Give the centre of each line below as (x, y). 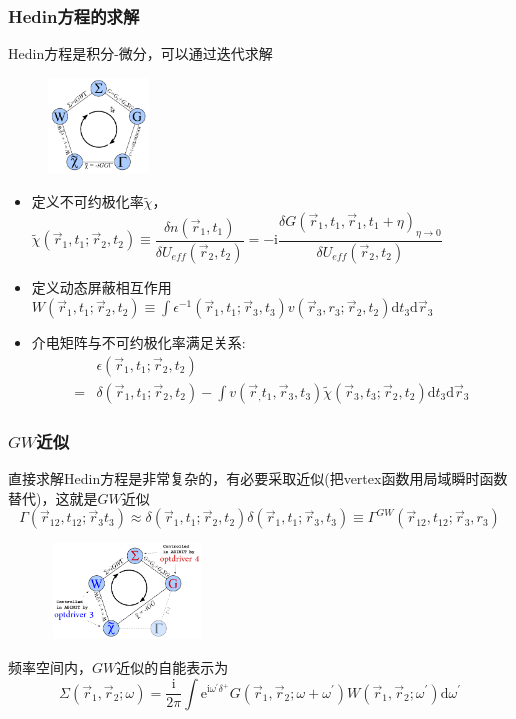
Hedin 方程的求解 (74, 15)
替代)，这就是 (53, 497)
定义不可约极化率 (87, 201)
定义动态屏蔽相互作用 (101, 286)
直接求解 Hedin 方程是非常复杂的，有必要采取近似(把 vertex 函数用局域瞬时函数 (258, 478)
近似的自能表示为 (172, 666)
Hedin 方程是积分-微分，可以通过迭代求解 (140, 53)
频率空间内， (50, 666)
